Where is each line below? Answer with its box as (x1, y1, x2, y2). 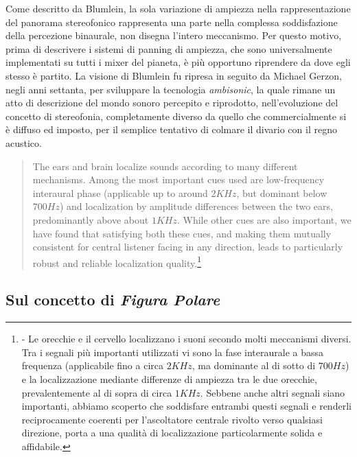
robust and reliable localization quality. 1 (32, 253, 202, 270)
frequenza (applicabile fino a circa (21, 358, 164, 373)
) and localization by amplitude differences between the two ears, (59, 199, 333, 213)
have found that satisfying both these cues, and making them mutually (32, 226, 332, 240)
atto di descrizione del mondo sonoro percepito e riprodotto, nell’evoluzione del (5, 95, 338, 110)
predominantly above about (32, 212, 149, 226)
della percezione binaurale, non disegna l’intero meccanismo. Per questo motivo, (5, 28, 342, 43)
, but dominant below (236, 185, 327, 200)
